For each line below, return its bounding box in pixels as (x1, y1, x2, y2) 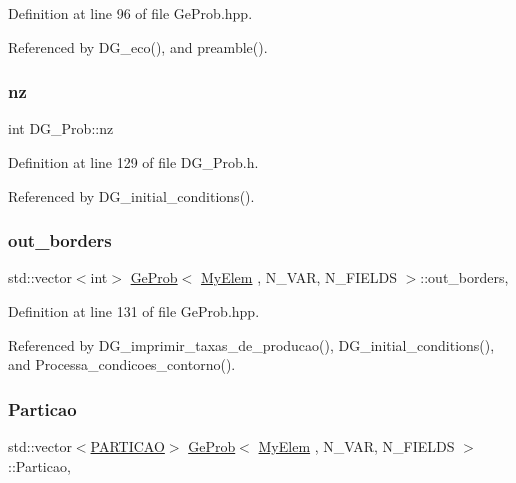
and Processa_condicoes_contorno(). (8, 354, 236, 375)
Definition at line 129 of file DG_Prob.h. (8, 152, 259, 172)
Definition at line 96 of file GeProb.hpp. (8, 3, 253, 23)
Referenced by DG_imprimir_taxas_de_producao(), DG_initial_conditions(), (8, 334, 495, 355)
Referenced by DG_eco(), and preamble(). (8, 36, 268, 57)
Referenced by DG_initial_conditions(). (8, 185, 255, 206)
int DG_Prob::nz (8, 118, 114, 139)
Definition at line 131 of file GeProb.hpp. (8, 301, 260, 321)
